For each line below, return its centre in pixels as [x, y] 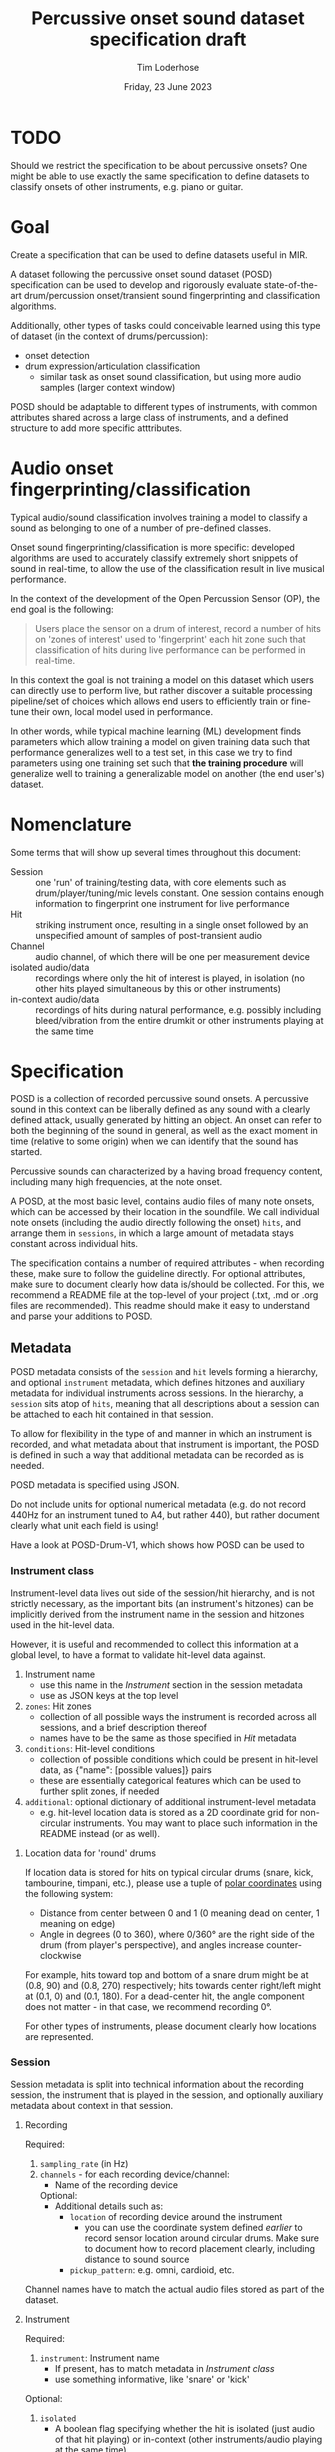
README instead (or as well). [99, 1833]
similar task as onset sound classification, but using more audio [170, 376]
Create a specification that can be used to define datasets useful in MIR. [159, 254]
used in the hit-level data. [62, 1624]
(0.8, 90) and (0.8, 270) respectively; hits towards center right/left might [173, 1985]
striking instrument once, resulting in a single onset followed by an [172, 924]
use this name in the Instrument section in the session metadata [171, 1684]
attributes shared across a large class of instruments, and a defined [149, 417]
